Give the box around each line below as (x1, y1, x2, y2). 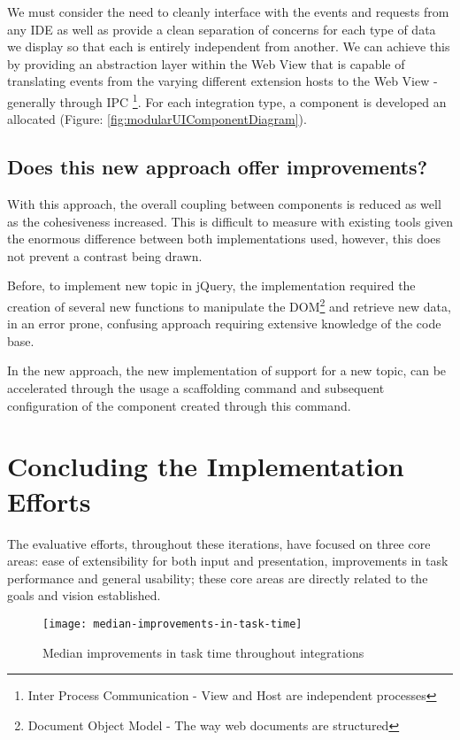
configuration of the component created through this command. (7, 396, 351, 414)
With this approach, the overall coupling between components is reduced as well (7, 195, 441, 213)
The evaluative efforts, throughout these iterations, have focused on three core (7, 534, 431, 552)
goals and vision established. (7, 586, 161, 605)
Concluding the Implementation (7, 448, 404, 484)
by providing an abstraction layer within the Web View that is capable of (7, 54, 405, 73)
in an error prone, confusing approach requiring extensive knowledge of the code (7, 314, 441, 333)
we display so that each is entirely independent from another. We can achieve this (7, 37, 450, 56)
